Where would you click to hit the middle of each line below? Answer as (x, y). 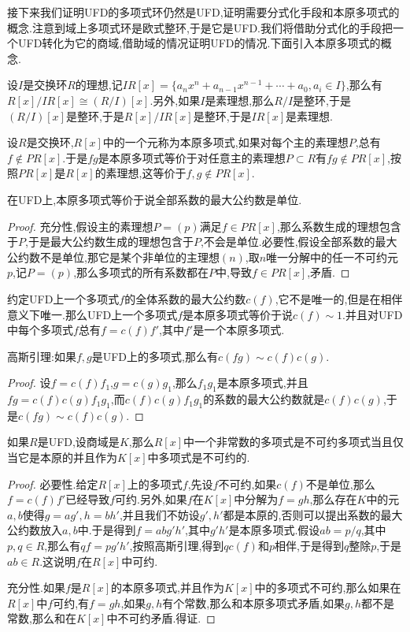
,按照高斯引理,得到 (177, 546)
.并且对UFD (373, 314)
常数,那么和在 (42, 618)
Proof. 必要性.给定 (53, 483)
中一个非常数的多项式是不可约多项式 (277, 442)
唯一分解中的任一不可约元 (332, 257)
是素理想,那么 (240, 100)
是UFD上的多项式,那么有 (155, 356)
